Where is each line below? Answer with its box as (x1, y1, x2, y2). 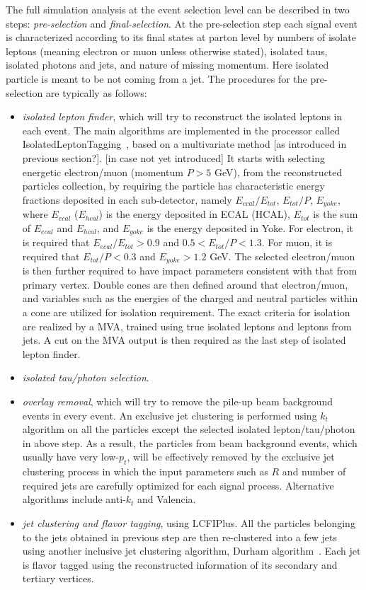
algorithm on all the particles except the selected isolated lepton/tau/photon (22, 422, 355, 436)
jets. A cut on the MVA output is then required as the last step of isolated (22, 332, 346, 347)
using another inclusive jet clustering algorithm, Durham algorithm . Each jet (22, 543, 361, 558)
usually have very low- (22, 449, 120, 464)
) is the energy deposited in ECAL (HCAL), (98, 207, 290, 221)
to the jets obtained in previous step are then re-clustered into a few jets (22, 529, 338, 544)
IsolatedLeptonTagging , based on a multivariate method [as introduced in (22, 137, 347, 151)
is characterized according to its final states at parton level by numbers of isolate (6, 30, 356, 45)
